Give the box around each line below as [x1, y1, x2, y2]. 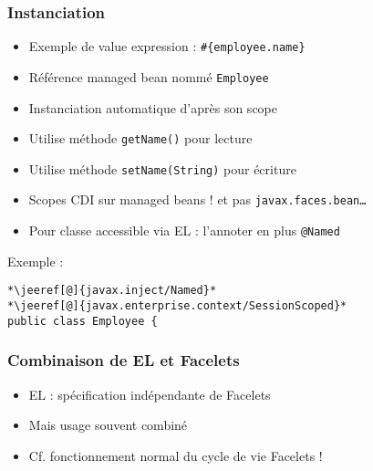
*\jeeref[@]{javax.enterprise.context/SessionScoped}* [7, 299, 347, 312]
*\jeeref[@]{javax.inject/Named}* [7, 284, 217, 298]
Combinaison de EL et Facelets [7, 349, 240, 372]
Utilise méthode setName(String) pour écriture [28, 159, 296, 178]
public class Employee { [7, 314, 158, 328]
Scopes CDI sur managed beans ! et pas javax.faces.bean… [28, 190, 367, 209]
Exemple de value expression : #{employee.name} [28, 37, 306, 56]
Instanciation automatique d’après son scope [28, 98, 277, 117]
